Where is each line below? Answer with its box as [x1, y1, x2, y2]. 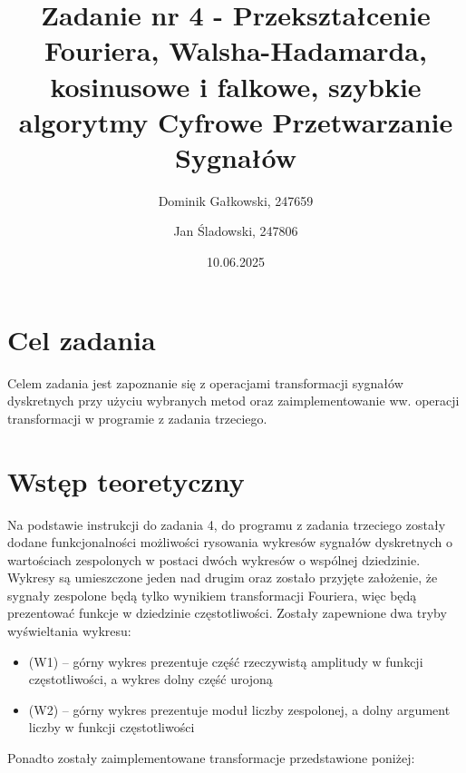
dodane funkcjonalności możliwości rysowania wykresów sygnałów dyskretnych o [7, 533, 452, 552]
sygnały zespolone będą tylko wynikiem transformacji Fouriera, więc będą [7, 585, 417, 604]
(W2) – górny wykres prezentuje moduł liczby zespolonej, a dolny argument [28, 700, 451, 719]
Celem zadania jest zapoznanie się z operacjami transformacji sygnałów [7, 373, 403, 392]
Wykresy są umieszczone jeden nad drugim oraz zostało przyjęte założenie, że [7, 568, 438, 587]
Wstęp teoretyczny [7, 462, 245, 499]
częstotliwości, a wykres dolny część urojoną [28, 670, 273, 689]
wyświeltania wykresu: [7, 621, 131, 641]
